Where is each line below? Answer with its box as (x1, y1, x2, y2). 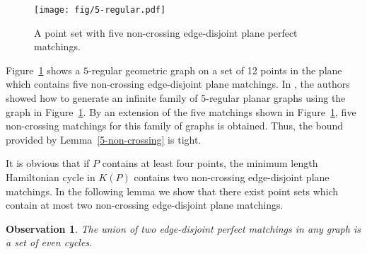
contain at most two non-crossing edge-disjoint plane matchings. (6, 197, 284, 212)
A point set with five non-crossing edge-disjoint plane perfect (34, 25, 298, 40)
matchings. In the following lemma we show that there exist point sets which (6, 183, 339, 198)
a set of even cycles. (6, 235, 93, 250)
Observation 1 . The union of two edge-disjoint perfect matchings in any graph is (6, 221, 361, 236)
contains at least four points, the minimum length (102, 156, 318, 171)
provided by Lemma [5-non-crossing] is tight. (6, 132, 202, 146)
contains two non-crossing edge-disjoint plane (134, 170, 330, 184)
